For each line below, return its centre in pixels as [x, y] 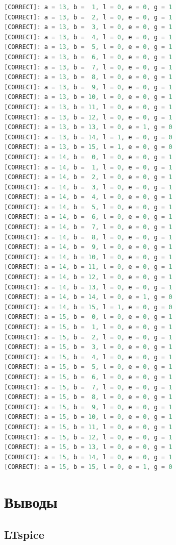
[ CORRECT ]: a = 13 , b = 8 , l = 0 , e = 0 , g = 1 [88, 77]
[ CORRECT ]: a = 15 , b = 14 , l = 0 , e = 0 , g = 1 [88, 457]
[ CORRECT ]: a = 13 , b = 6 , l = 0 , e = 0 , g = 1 [88, 57]
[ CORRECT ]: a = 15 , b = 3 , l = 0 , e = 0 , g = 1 [88, 347]
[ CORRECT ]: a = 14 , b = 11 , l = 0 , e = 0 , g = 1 [88, 267]
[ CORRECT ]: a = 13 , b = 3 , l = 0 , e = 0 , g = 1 [88, 27]
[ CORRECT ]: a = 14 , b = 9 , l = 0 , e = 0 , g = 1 [88, 247]
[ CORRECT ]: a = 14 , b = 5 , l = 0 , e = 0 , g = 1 [88, 207]
